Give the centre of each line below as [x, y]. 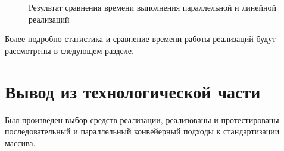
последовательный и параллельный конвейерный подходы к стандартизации [142, 131]
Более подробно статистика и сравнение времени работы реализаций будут [141, 39]
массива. [20, 142]
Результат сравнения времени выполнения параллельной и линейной [152, 7]
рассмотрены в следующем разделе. [69, 50]
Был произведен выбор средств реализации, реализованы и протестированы [142, 119]
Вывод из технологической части [133, 91]
